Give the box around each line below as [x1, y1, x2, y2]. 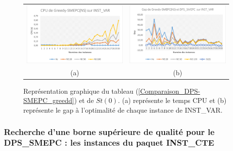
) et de [74, 95, 94, 105]
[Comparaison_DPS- [138, 85, 200, 96]
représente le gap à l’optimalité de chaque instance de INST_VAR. [23, 105, 223, 115]
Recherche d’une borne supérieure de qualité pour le [4, 125, 215, 137]
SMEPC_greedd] [23, 95, 74, 105]
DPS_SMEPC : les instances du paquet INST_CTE [4, 136, 215, 149]
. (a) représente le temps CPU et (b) [117, 95, 227, 105]
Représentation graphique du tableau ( [23, 85, 138, 96]
